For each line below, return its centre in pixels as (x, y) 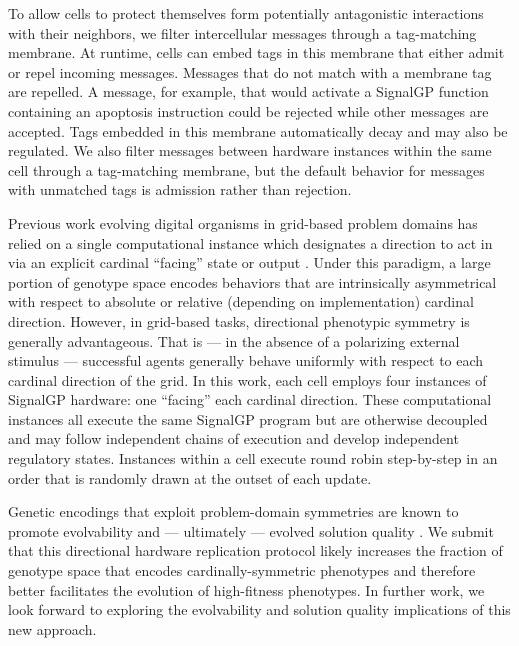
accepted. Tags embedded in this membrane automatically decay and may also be (258, 130)
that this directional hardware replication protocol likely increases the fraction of (255, 550)
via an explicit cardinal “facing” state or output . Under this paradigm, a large (249, 262)
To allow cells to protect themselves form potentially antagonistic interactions (246, 13)
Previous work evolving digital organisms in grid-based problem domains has (243, 222)
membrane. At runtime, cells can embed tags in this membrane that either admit (256, 52)
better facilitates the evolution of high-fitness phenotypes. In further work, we (246, 589)
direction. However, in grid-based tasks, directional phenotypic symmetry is (239, 320)
